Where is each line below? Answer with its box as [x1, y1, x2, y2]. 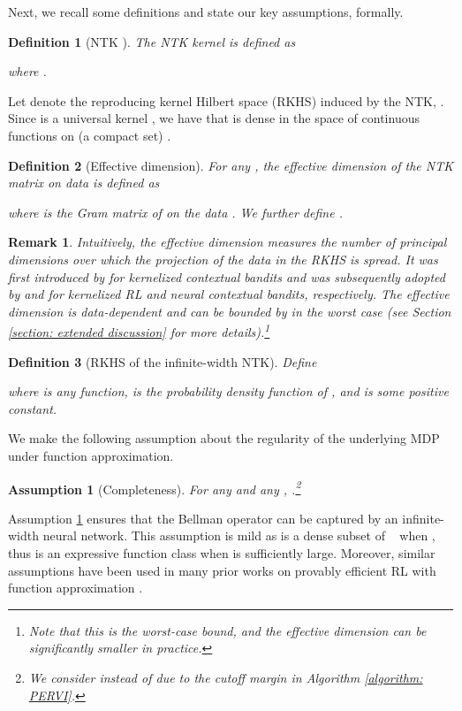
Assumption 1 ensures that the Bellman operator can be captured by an [8, 508, 398, 527]
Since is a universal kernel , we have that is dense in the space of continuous [8, 109, 420, 127]
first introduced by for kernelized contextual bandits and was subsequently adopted [8, 267, 445, 286]
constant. [8, 399, 57, 417]
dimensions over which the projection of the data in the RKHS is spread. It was [8, 249, 438, 268]
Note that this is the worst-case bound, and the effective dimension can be [28, 621, 427, 639]
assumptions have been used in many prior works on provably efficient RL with [8, 561, 436, 579]
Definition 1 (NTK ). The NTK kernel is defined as [8, 32, 296, 50]
